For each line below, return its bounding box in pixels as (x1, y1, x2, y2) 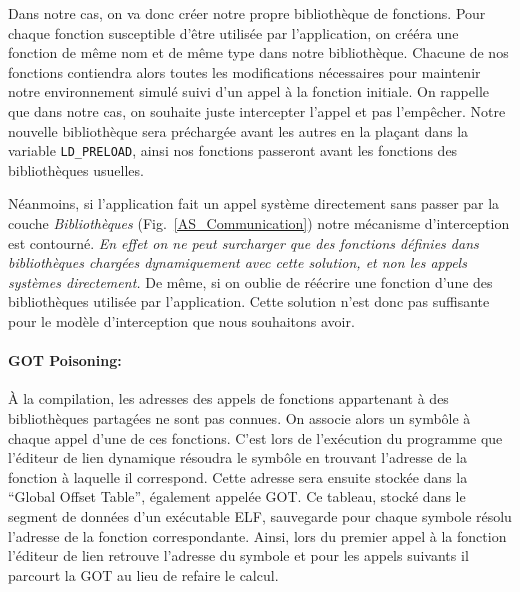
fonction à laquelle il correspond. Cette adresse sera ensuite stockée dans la (8, 466, 468, 487)
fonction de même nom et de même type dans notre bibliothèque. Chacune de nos (8, 42, 509, 63)
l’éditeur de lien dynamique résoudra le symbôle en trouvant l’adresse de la (8, 447, 468, 468)
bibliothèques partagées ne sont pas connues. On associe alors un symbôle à (8, 407, 471, 428)
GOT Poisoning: (8, 350, 122, 371)
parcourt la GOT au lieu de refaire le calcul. (8, 564, 279, 585)
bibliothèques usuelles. (8, 159, 144, 180)
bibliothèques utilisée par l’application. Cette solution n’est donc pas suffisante (8, 291, 490, 312)
